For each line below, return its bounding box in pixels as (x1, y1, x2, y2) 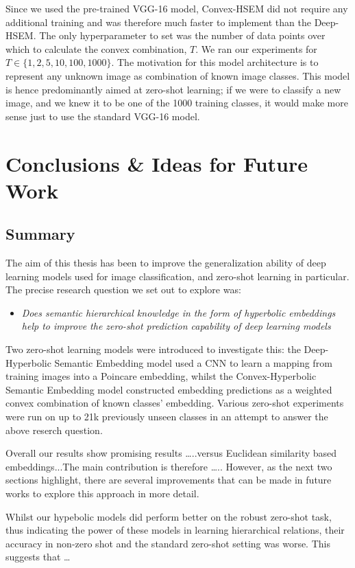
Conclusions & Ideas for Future (5, 149, 308, 177)
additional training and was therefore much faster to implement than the (5, 14, 311, 29)
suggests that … (5, 549, 71, 564)
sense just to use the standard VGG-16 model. (5, 109, 200, 123)
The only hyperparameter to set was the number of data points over (39, 28, 326, 43)
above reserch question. (5, 422, 103, 437)
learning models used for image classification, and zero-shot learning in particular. (5, 269, 350, 283)
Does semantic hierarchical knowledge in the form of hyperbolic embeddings (21, 305, 336, 319)
